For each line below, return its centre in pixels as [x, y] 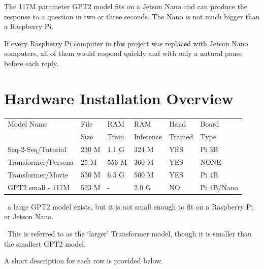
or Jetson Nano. [29, 216]
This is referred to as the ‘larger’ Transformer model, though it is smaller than [129, 233]
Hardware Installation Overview [119, 98]
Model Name [28, 124]
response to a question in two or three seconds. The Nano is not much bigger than [132, 16]
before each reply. [31, 63]
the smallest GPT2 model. [45, 243]
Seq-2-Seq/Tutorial [37, 149]
